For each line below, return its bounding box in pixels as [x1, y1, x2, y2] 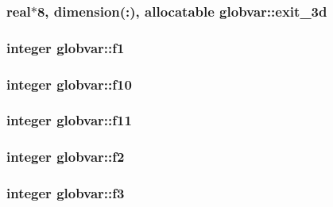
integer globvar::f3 [6, 183, 125, 203]
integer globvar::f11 [6, 110, 132, 130]
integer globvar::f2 [6, 147, 125, 167]
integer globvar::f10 [6, 74, 132, 94]
